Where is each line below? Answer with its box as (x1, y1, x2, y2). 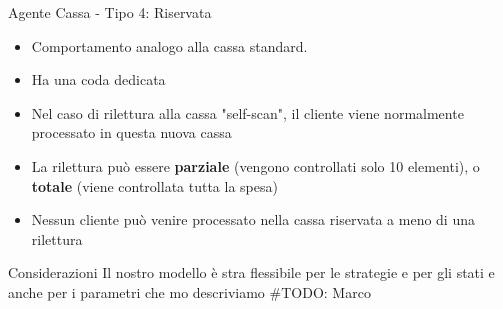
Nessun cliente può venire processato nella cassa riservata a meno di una (31, 209, 475, 230)
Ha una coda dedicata (31, 69, 166, 90)
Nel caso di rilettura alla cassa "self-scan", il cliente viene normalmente (31, 102, 464, 123)
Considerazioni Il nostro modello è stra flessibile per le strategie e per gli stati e (8, 262, 495, 283)
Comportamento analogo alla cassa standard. (31, 35, 308, 56)
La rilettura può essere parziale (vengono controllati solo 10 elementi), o (31, 155, 480, 176)
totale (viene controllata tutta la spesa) (31, 175, 278, 196)
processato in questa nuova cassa (31, 122, 232, 143)
